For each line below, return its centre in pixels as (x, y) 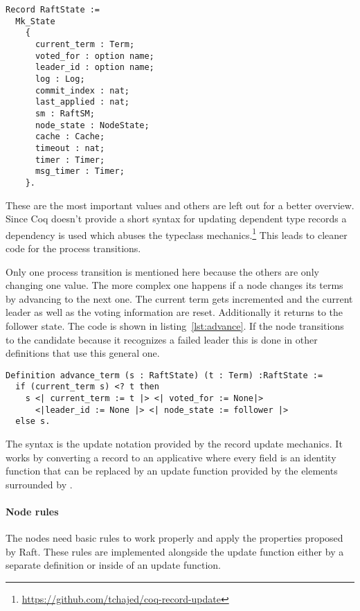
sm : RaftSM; (65, 113)
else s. (33, 422)
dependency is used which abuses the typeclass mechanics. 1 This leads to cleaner (177, 233)
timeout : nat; (70, 148)
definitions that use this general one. (83, 353)
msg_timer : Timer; (80, 171)
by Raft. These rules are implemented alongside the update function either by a (175, 551)
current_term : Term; (85, 44)
